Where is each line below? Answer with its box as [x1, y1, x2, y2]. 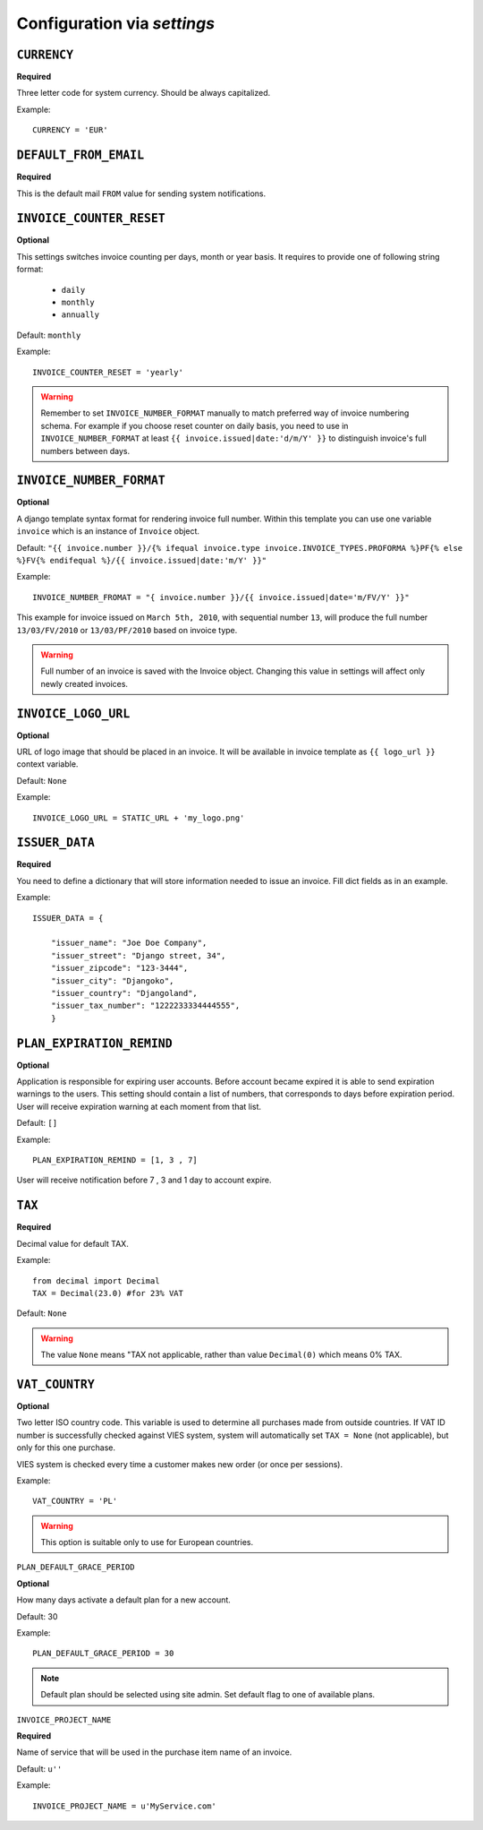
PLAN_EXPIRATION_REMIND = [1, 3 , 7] [32, 1156, 199, 1165]
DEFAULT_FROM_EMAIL [16, 148, 145, 163]
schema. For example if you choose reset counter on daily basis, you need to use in [40, 420, 349, 431]
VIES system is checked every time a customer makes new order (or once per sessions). [16, 1458, 343, 1469]
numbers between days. [40, 445, 130, 456]
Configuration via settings [16, 13, 215, 33]
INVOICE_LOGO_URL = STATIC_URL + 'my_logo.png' [32, 812, 245, 823]
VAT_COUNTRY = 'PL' [32, 1496, 118, 1507]
